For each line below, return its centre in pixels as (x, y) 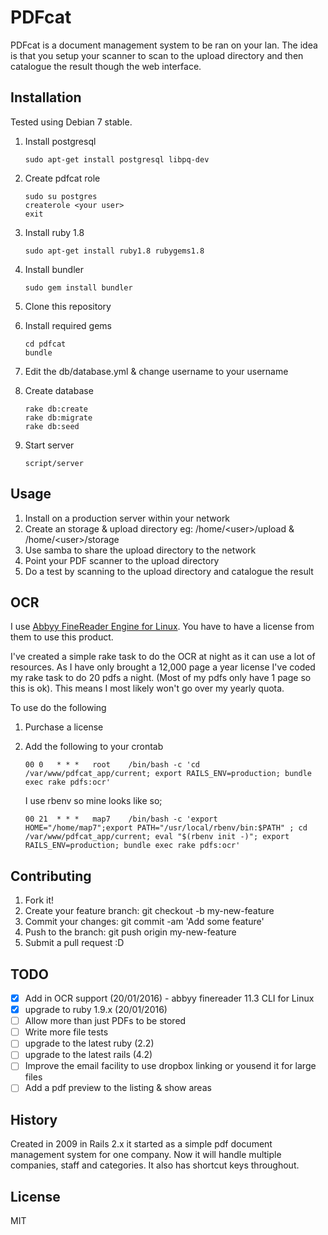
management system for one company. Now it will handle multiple (146, 1155)
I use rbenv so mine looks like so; (93, 801)
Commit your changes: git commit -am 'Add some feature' (144, 922)
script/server (54, 463)
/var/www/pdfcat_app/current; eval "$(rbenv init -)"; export (157, 837)
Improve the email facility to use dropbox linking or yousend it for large (170, 1066)
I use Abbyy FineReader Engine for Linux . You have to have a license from (162, 627)
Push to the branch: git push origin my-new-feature (130, 932)
